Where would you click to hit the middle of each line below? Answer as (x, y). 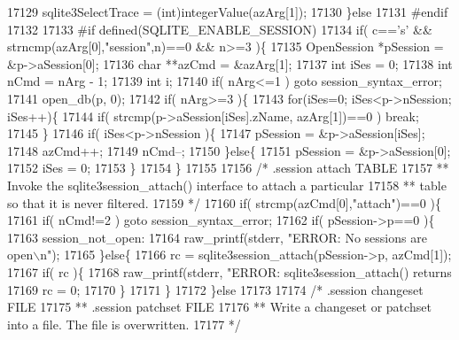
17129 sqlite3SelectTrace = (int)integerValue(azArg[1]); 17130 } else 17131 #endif (228, 12)
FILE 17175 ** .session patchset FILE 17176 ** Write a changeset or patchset (219, 307)
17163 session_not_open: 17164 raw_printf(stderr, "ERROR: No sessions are (217, 237)
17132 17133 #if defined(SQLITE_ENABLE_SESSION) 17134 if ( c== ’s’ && (220, 29)
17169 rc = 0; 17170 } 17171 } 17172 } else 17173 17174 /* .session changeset (215, 289)
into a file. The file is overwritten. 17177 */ (124, 324)
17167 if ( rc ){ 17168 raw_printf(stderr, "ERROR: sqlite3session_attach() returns (229, 271)
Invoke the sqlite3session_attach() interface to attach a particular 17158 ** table (227, 185)
